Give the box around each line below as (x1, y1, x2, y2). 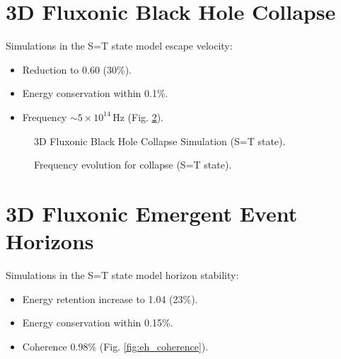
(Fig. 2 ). (127, 109, 163, 124)
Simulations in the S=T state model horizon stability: (6, 268, 239, 282)
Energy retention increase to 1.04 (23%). (22, 291, 198, 306)
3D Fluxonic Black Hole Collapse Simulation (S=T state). (34, 133, 286, 148)
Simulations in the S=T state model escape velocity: (6, 38, 233, 53)
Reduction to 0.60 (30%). (22, 62, 132, 76)
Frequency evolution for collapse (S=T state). (34, 157, 232, 172)
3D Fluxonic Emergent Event (6, 198, 298, 227)
